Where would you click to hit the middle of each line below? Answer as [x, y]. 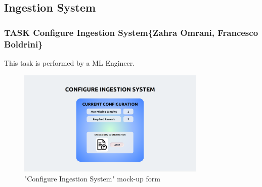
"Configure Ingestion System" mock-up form [92, 178]
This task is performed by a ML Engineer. [70, 62]
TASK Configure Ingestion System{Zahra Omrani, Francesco [131, 32]
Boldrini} [24, 44]
